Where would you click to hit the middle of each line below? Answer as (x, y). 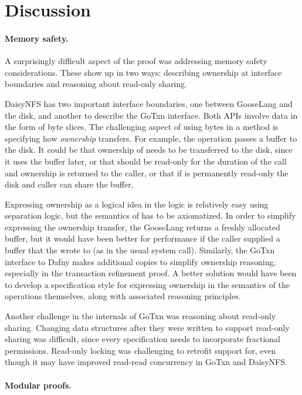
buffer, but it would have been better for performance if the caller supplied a (142, 238)
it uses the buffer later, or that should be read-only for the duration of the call (146, 161)
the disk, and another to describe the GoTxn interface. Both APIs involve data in (151, 115)
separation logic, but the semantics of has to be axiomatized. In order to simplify (150, 215)
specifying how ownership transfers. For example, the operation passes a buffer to (151, 138)
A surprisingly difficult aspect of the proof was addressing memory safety (136, 61)
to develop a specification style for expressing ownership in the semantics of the (147, 284)
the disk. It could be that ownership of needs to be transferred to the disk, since (149, 150)
